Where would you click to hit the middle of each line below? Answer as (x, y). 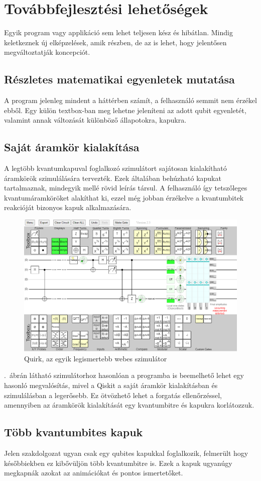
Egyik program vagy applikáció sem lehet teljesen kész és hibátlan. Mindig (118, 32)
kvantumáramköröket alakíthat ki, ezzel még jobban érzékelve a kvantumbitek (124, 197)
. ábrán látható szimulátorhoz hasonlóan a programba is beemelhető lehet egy (124, 375)
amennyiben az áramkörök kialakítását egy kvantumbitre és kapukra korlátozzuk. (129, 405)
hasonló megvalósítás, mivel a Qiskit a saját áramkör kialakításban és (111, 385)
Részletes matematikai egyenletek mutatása (119, 79)
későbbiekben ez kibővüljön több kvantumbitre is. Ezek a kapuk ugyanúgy (118, 463)
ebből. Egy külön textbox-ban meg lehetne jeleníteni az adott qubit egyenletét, (125, 110)
